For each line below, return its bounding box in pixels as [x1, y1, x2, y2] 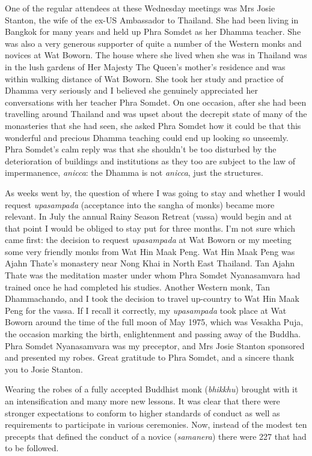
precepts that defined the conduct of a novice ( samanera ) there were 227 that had [5, 430, 307, 442]
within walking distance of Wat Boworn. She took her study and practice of [5, 72, 284, 85]
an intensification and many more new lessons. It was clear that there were [5, 395, 280, 407]
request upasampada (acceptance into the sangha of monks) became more [5, 198, 275, 211]
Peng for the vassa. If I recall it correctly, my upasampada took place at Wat [5, 304, 287, 316]
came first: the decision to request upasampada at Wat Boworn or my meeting [5, 233, 292, 246]
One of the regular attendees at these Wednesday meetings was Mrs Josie [5, 2, 275, 14]
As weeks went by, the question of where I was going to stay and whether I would [5, 186, 305, 199]
